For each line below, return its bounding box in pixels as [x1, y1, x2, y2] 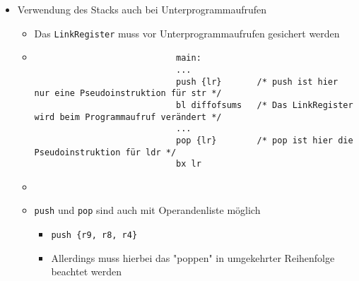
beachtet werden [51, 264, 122, 279]
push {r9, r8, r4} [51, 230, 138, 241]
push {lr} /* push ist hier [176, 76, 339, 87]
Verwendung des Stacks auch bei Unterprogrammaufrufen [17, 2, 267, 16]
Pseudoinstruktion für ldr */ [34, 147, 177, 157]
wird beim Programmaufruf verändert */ [34, 112, 222, 122]
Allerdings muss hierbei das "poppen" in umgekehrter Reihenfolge [51, 250, 335, 265]
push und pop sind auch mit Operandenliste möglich [34, 203, 261, 217]
